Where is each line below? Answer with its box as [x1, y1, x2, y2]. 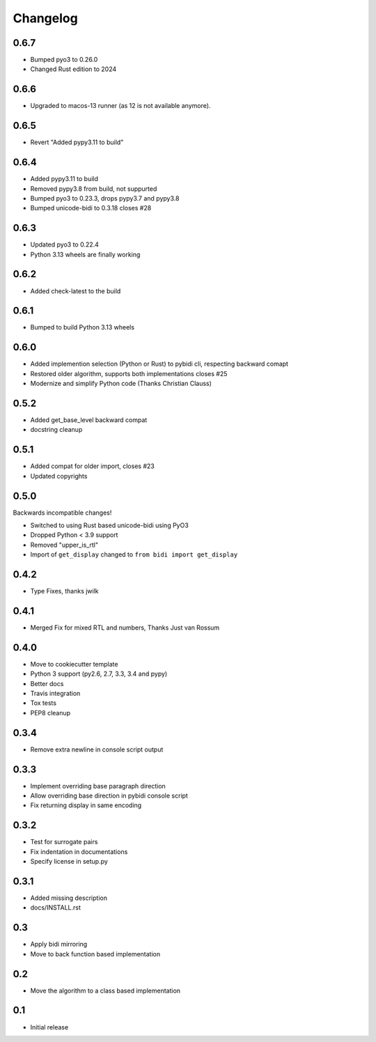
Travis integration [30, 690, 81, 698]
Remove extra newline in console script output [30, 745, 164, 754]
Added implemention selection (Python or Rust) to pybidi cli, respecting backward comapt [30, 359, 289, 368]
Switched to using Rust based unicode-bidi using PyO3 [30, 521, 189, 529]
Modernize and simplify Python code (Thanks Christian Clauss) [30, 380, 212, 388]
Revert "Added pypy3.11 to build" [30, 138, 124, 146]
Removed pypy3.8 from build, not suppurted [30, 185, 157, 193]
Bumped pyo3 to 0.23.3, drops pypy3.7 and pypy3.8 [30, 194, 180, 202]
